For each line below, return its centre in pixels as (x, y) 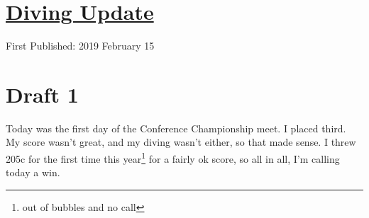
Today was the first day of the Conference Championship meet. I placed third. (176, 128)
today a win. (33, 172)
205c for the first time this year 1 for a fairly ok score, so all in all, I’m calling (173, 157)
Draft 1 (42, 94)
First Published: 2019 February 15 (80, 46)
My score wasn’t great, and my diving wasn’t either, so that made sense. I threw (181, 142)
